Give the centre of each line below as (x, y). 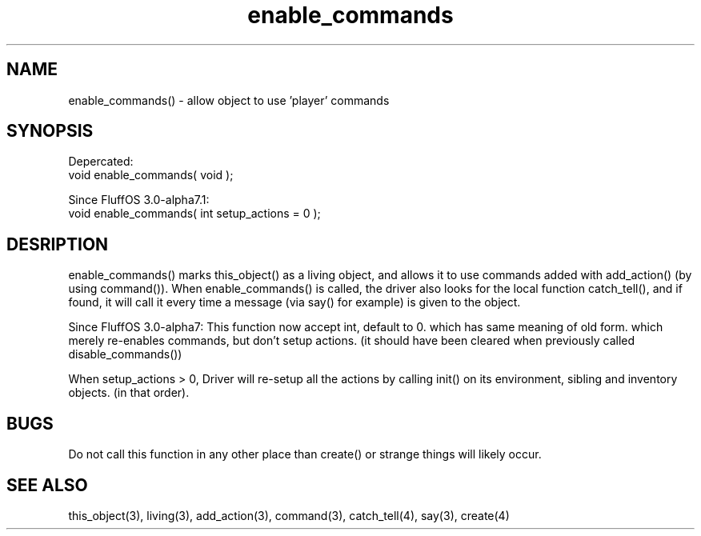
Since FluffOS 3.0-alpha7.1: (139, 200)
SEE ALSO (47, 485)
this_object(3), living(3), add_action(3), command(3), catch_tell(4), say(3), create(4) (289, 515)
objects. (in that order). (129, 393)
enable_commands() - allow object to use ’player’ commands (229, 100)
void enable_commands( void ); (151, 175)
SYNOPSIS (50, 131)
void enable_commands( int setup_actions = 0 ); (194, 214)
